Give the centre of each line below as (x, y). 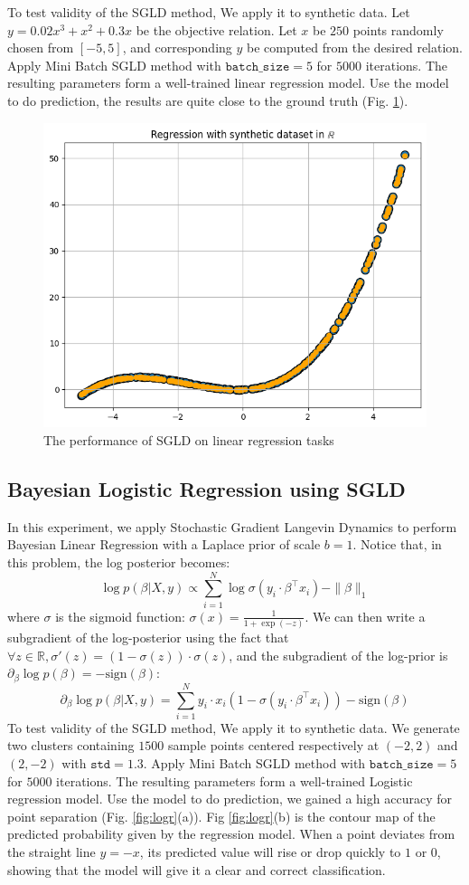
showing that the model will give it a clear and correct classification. (197, 869)
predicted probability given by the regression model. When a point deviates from (231, 834)
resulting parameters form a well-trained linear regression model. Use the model (228, 83)
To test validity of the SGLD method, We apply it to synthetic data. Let (209, 12)
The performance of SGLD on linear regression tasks (189, 440)
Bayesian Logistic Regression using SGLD (206, 489)
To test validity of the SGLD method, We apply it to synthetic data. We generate (234, 727)
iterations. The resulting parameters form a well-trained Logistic (234, 780)
